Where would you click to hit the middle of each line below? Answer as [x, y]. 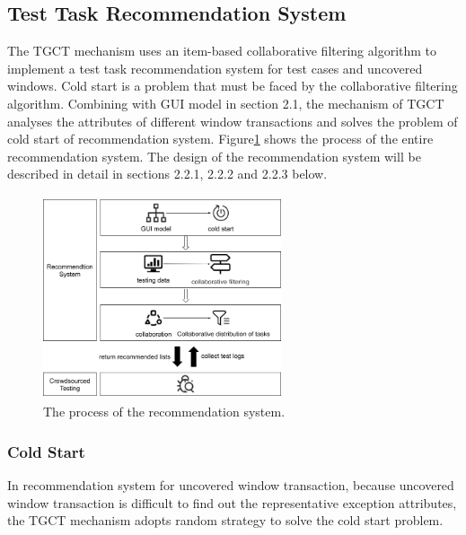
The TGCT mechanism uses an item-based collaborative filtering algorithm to [222, 51]
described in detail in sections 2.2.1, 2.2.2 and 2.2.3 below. [167, 174]
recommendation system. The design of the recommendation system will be [214, 156]
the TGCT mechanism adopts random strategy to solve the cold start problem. [225, 520]
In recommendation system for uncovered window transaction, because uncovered [231, 485]
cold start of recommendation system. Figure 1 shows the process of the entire [220, 139]
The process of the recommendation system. [164, 412]
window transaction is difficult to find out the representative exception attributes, [232, 502]
